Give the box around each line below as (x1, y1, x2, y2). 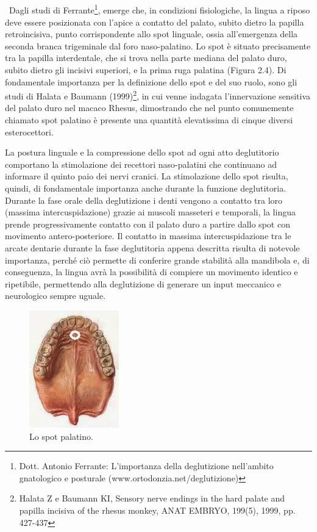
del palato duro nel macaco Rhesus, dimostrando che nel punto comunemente (5, 101, 294, 114)
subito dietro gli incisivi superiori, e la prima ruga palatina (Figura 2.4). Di (5, 63, 287, 76)
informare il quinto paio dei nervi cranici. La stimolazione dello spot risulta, (5, 170, 288, 182)
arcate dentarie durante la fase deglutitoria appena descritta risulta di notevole (5, 241, 300, 254)
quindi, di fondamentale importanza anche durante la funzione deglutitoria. (5, 182, 287, 194)
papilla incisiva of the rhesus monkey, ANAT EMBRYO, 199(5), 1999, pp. (19, 503, 296, 516)
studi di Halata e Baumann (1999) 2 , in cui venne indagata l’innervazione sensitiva (5, 88, 310, 102)
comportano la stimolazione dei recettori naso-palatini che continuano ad (5, 157, 277, 170)
